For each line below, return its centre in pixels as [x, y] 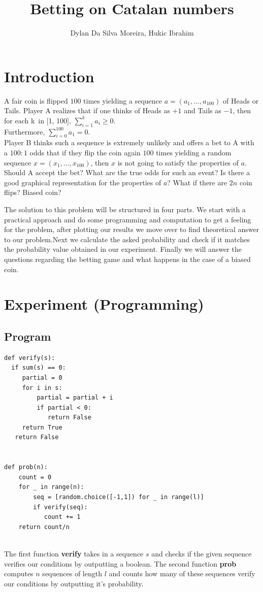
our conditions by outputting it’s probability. [74, 583]
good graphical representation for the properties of [83, 182]
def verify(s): [30, 358]
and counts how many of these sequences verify [182, 573]
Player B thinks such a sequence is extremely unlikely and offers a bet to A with [129, 142]
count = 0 [35, 477]
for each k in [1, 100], [38, 120]
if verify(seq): [60, 507]
